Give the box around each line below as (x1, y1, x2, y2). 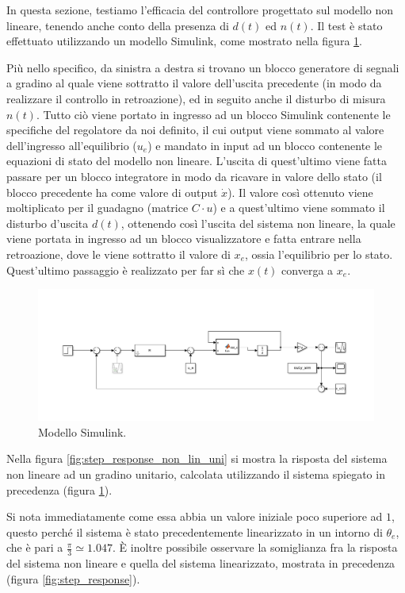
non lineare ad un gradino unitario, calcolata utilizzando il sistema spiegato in (6, 465, 385, 482)
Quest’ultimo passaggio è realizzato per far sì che (6, 261, 245, 278)
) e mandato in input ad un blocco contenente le (147, 137, 383, 153)
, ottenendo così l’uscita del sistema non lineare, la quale (120, 214, 395, 231)
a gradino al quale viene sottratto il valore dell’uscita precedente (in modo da (6, 75, 382, 91)
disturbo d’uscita (6, 214, 89, 231)
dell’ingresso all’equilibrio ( (6, 137, 137, 153)
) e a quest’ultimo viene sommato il (212, 199, 385, 216)
